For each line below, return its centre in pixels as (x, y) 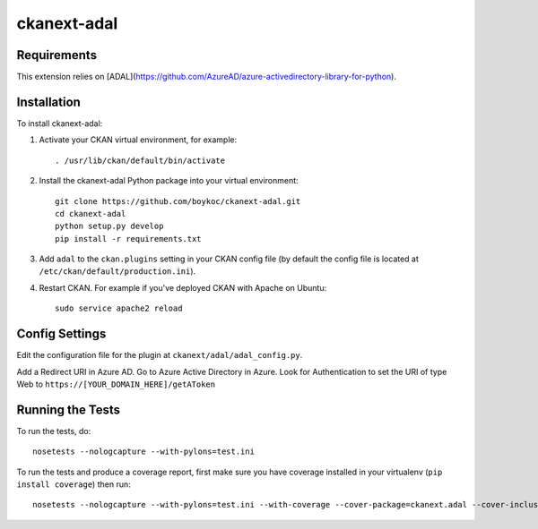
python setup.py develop (109, 226)
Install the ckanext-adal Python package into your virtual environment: (169, 181)
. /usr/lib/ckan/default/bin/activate (140, 160)
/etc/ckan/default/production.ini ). (117, 271)
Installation (48, 102)
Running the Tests (69, 410)
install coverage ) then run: (74, 484)
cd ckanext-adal (91, 213)
